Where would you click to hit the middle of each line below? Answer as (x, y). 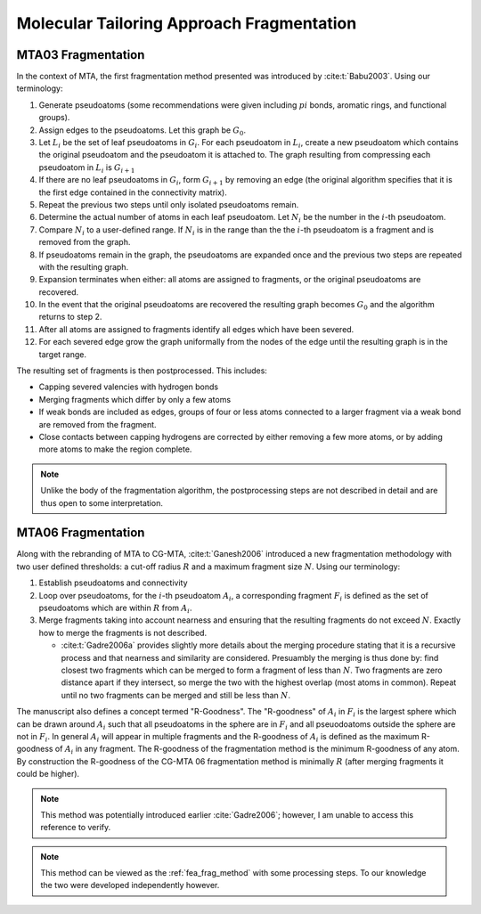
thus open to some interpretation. (102, 502)
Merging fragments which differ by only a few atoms (135, 399)
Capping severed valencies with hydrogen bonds (128, 387)
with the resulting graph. (84, 266)
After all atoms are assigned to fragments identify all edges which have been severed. (196, 329)
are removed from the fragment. (98, 424)
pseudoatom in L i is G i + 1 (87, 168)
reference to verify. (76, 828)
